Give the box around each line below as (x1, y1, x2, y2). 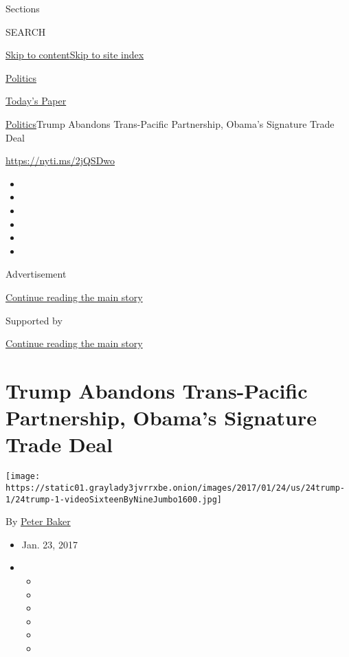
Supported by (5, 313, 63, 327)
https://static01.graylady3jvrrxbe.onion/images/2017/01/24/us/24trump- (5, 482, 345, 493)
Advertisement (5, 267, 67, 281)
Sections (5, 1, 40, 15)
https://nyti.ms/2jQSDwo (5, 153, 115, 168)
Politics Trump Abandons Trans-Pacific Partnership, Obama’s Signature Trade (5, 116, 335, 131)
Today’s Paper (5, 93, 67, 108)
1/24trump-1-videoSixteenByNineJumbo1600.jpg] (5, 494, 222, 504)
